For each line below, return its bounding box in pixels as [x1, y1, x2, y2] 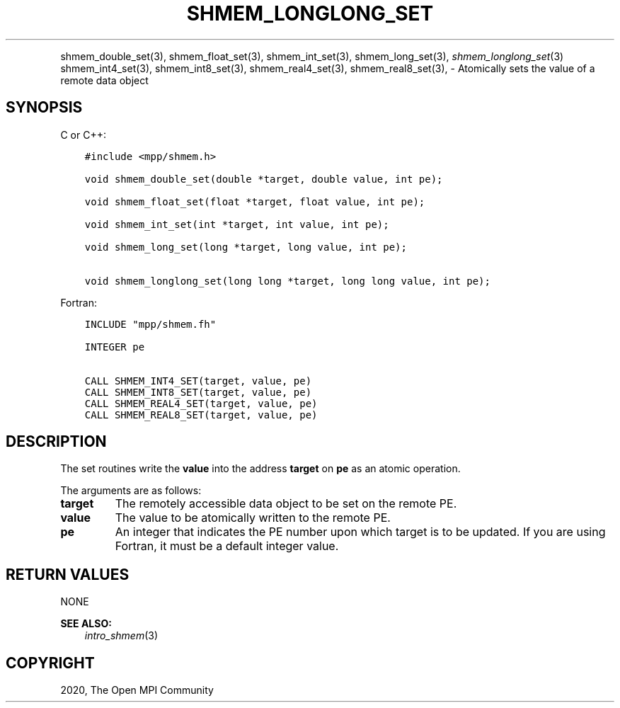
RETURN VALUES [6, 565, 130, 583]
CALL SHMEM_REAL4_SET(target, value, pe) [84, 397, 318, 409]
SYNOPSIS [6, 98, 83, 117]
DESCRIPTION [6, 433, 107, 451]
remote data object [60, 74, 149, 86]
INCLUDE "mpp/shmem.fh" [84, 318, 217, 330]
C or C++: [60, 128, 106, 141]
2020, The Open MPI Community [60, 684, 214, 697]
